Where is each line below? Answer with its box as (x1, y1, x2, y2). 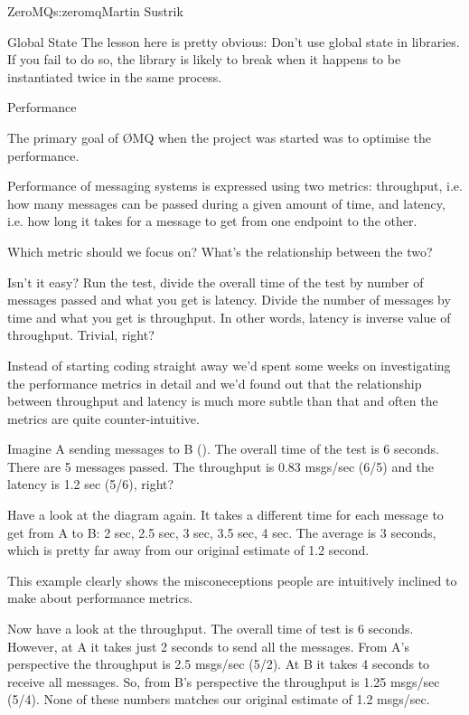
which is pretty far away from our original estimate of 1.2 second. (7, 541, 370, 560)
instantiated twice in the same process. (7, 67, 222, 86)
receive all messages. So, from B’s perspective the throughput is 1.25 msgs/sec (7, 672, 440, 691)
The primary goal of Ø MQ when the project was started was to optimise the (7, 127, 432, 146)
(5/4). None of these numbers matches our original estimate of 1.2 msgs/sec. (7, 690, 430, 709)
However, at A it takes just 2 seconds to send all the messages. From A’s (7, 636, 409, 655)
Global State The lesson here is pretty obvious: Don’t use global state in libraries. (7, 32, 460, 51)
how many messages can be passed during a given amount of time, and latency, (7, 193, 446, 212)
